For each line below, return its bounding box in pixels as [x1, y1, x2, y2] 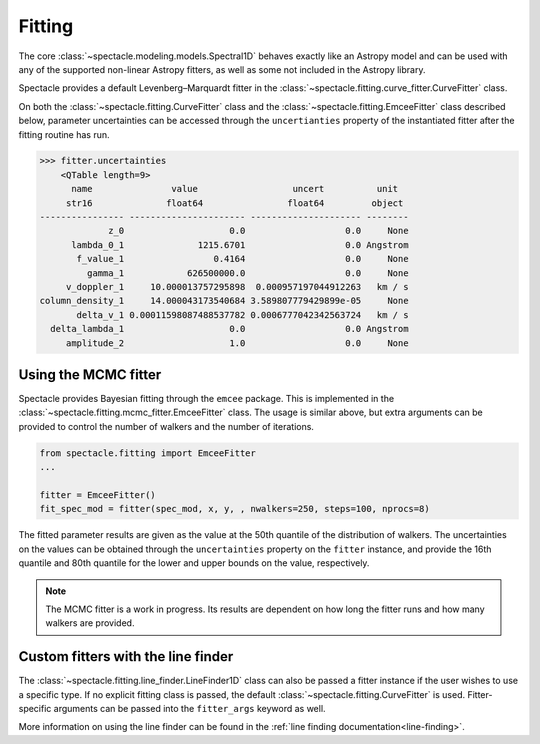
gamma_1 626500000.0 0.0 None [86, 267, 409, 279]
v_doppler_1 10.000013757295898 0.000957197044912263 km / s [65, 281, 409, 292]
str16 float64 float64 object [65, 197, 404, 209]
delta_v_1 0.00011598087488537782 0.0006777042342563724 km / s [76, 309, 409, 320]
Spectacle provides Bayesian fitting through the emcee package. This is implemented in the [18, 393, 395, 405]
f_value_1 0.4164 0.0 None [76, 253, 409, 265]
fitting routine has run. [18, 128, 110, 140]
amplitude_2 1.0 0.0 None [65, 337, 409, 349]
